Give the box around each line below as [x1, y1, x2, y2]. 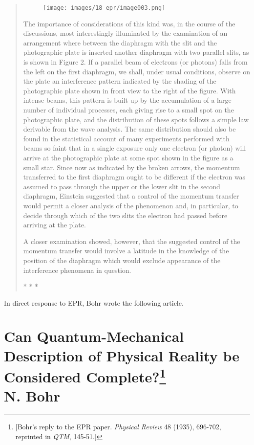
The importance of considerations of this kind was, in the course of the [23, 18, 235, 28]
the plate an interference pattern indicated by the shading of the [23, 76, 216, 86]
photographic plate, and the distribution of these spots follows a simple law [23, 114, 249, 124]
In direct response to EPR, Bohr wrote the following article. [4, 297, 184, 308]
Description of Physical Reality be [4, 345, 239, 365]
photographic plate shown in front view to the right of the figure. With [23, 85, 236, 95]
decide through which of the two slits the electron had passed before [23, 210, 228, 220]
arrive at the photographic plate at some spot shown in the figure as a [23, 152, 233, 162]
